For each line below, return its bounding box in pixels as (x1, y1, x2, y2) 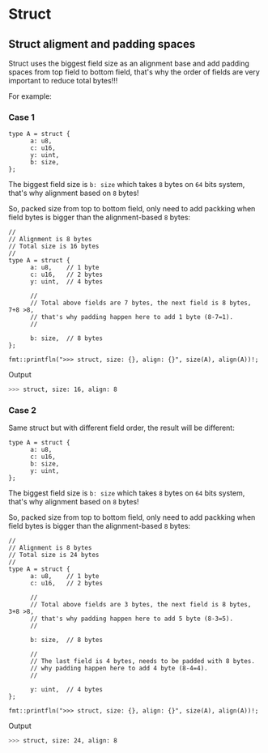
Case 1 (8, 111, 35, 122)
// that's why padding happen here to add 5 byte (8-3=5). (29, 615, 233, 623)
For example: (8, 91, 53, 101)
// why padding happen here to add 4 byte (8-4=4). (29, 665, 208, 673)
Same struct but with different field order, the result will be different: (8, 423, 235, 433)
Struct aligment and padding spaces (8, 37, 196, 51)
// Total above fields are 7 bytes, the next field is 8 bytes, (29, 299, 252, 308)
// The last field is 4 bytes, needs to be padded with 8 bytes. (29, 657, 255, 666)
